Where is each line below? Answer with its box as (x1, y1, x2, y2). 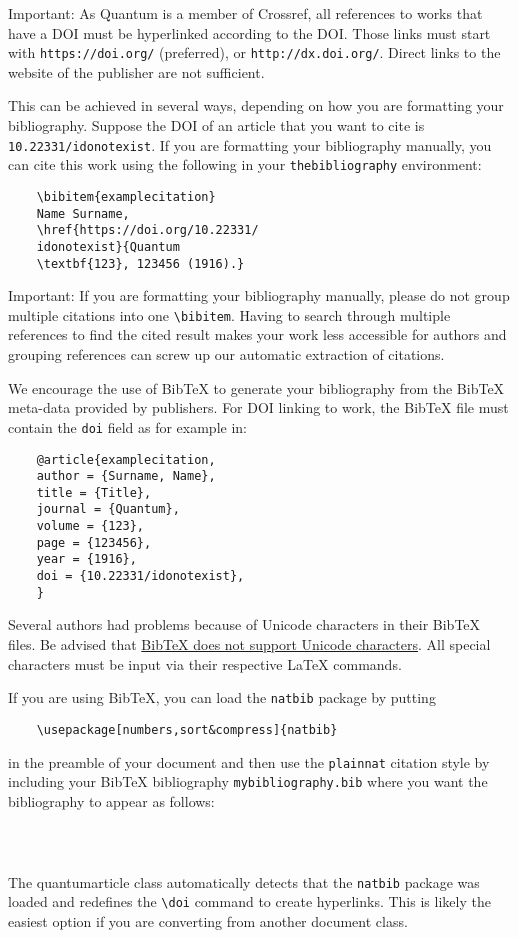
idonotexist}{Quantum (36, 239, 180, 254)
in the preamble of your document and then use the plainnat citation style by (8, 751, 490, 772)
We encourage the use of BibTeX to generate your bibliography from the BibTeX (8, 377, 505, 398)
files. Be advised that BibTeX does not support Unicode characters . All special (8, 634, 491, 654)
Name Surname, (36, 206, 130, 221)
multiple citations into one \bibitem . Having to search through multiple (8, 304, 451, 325)
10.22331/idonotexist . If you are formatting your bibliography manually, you (8, 134, 492, 155)
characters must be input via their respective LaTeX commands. (8, 653, 402, 674)
